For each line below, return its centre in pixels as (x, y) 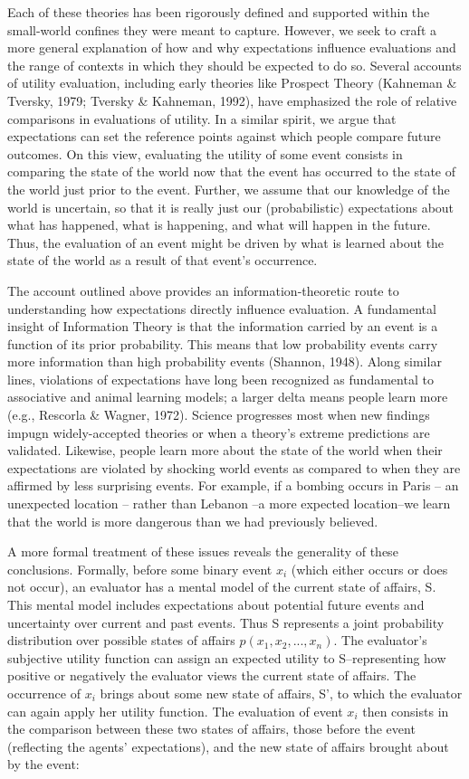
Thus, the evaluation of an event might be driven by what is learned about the (226, 242)
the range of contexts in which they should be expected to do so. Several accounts (234, 65)
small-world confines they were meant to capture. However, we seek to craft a (222, 29)
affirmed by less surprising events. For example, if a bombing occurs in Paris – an (233, 485)
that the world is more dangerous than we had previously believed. (193, 521)
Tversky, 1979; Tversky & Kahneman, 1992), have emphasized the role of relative (232, 100)
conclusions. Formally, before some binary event (140, 569)
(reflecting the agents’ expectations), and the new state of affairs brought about (228, 746)
